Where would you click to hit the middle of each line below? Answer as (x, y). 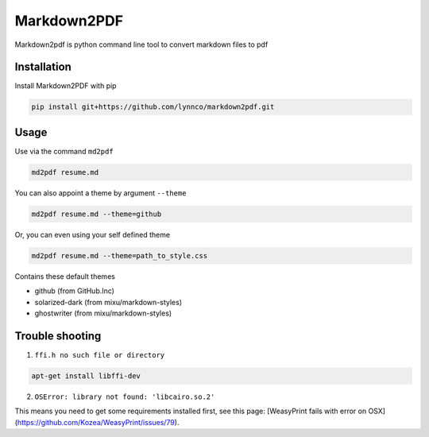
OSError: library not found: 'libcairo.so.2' (125, 396)
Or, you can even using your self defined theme (93, 234)
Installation (43, 67)
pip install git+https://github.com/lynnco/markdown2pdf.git (153, 107)
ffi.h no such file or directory (100, 355)
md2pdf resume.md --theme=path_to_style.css (120, 255)
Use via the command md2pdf (64, 151)
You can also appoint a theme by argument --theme (100, 193)
